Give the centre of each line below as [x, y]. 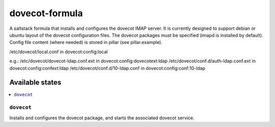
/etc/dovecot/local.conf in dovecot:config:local [59, 52]
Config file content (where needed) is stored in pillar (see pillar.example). [86, 43]
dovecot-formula [46, 13]
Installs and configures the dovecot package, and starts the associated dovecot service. [102, 118]
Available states [35, 83]
